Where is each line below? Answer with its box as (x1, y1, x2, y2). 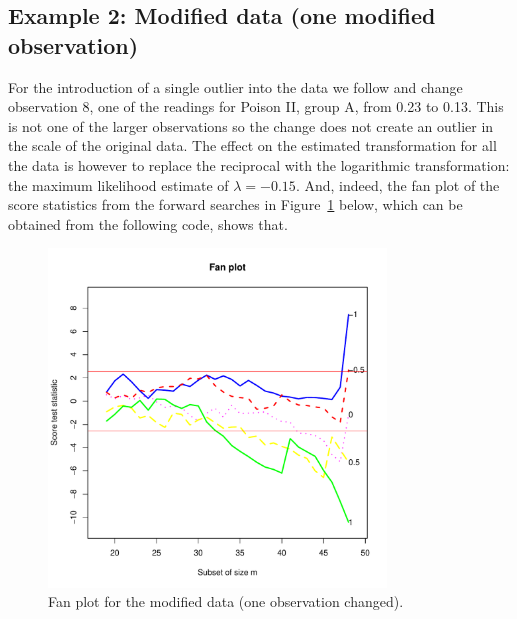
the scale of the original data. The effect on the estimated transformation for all (8, 135, 497, 156)
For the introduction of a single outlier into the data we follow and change (8, 76, 463, 97)
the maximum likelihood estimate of (8, 174, 229, 195)
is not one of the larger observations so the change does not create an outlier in (8, 115, 494, 136)
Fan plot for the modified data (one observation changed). (48, 591, 404, 612)
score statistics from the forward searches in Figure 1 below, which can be (8, 194, 463, 215)
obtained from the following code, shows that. (8, 213, 288, 234)
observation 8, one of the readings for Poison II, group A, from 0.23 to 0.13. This (8, 96, 504, 117)
